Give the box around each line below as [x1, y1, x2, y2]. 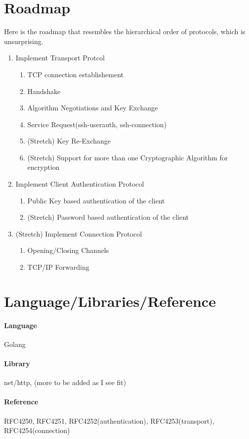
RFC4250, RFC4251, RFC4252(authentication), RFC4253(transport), [4, 415, 214, 426]
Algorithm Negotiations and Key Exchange [27, 102, 158, 113]
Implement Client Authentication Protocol [15, 179, 144, 189]
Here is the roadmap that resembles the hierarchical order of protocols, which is [4, 26, 246, 37]
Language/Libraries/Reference [4, 291, 216, 311]
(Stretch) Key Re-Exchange [27, 136, 111, 146]
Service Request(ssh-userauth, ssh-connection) [27, 119, 167, 129]
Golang [4, 339, 26, 349]
